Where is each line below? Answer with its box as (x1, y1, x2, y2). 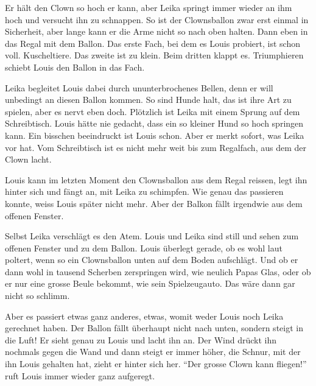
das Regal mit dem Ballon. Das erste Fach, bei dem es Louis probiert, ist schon (5, 37, 300, 49)
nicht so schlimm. (5, 289, 70, 302)
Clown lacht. (5, 153, 52, 166)
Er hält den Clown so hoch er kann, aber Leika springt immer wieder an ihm (5, 1, 292, 13)
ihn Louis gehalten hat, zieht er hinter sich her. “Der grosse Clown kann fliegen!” (5, 357, 307, 370)
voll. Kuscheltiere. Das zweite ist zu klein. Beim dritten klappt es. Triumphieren (5, 49, 304, 61)
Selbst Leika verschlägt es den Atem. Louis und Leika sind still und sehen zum (5, 230, 299, 242)
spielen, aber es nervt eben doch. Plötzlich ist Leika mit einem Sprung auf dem (5, 105, 300, 118)
